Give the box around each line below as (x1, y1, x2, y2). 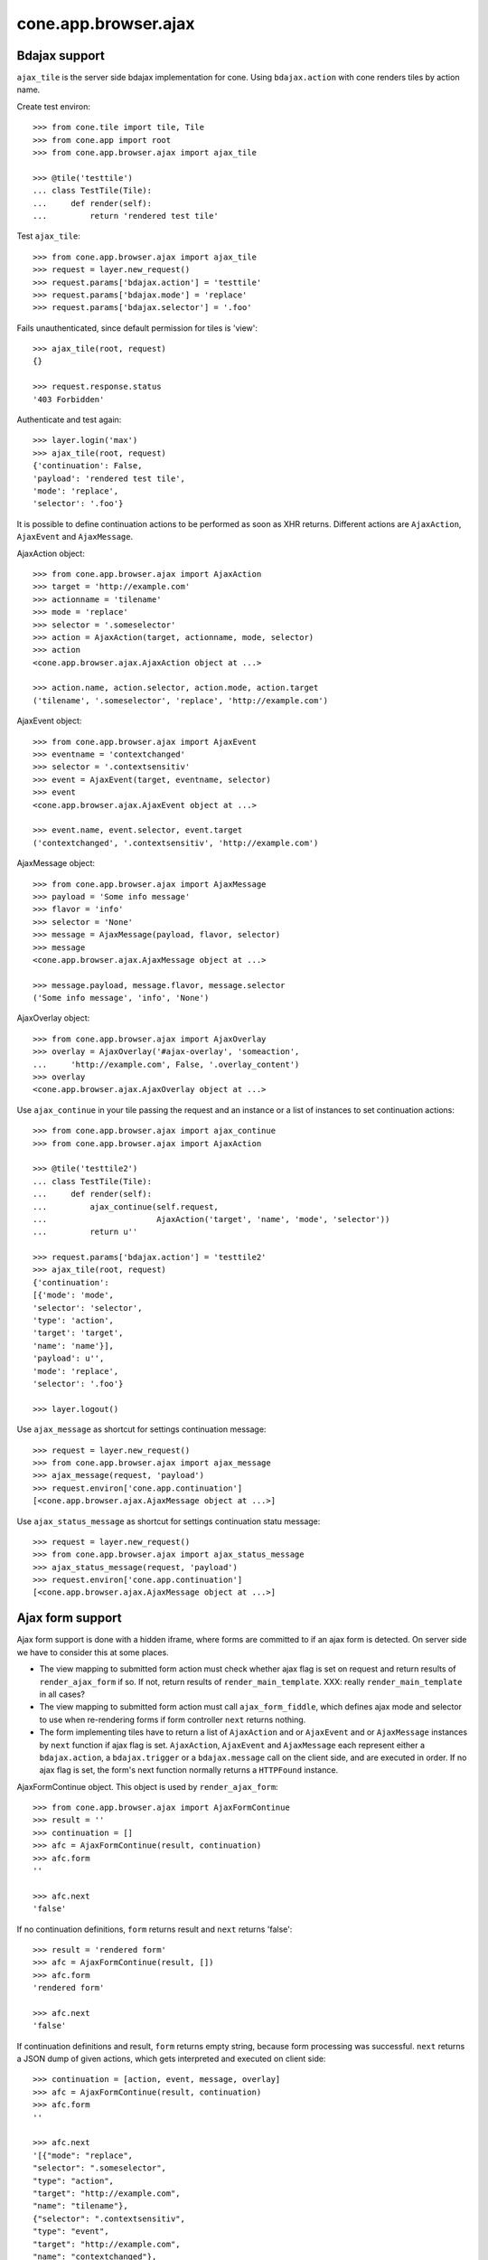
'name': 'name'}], (33, 1341, 115, 1351)
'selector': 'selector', (33, 1303, 143, 1313)
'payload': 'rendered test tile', (33, 473, 185, 484)
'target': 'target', (33, 1328, 124, 1338)
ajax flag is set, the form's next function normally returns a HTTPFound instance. (39, 1765, 339, 1775)
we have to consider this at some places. (16, 1646, 169, 1658)
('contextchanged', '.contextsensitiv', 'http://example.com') (33, 837, 319, 848)
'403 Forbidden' (33, 394, 105, 404)
